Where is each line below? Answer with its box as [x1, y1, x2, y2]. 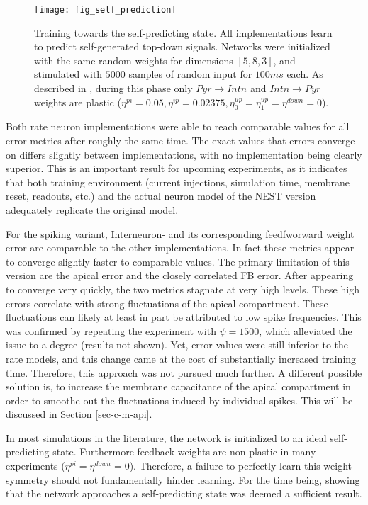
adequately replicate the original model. [6, 202, 179, 217]
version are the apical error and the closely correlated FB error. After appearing [6, 268, 354, 283]
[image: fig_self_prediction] [34, 5, 177, 15]
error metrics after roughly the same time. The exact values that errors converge [6, 133, 355, 148]
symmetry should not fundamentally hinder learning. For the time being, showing [6, 472, 360, 487]
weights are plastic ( [34, 94, 122, 109]
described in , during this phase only [34, 81, 193, 96]
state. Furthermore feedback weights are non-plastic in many [52, 444, 316, 459]
